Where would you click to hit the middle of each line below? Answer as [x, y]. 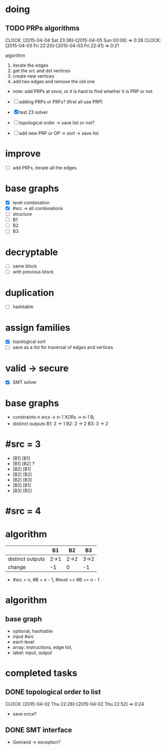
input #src [23, 637]
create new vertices [33, 76]
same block [25, 266]
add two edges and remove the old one [54, 81]
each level [23, 642]
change [17, 567]
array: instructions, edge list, [42, 647]
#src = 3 [23, 444]
